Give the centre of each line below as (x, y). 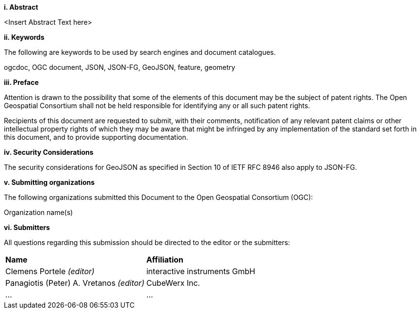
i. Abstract (21, 7)
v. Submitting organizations (49, 182)
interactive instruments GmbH (201, 271)
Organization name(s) (39, 212)
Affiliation (165, 260)
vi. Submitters (27, 227)
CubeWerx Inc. (173, 283)
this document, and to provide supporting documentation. (96, 137)
